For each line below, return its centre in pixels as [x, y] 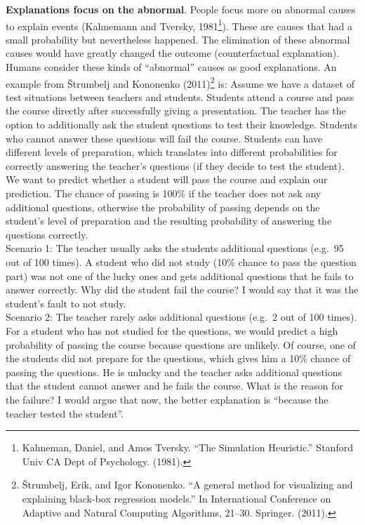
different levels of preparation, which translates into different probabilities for [172, 152]
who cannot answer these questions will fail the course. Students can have [164, 138]
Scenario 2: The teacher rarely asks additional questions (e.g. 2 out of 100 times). [181, 317]
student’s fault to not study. [66, 303]
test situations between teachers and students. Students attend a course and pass [180, 97]
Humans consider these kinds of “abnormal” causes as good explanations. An [171, 67]
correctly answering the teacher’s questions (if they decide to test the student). [175, 165]
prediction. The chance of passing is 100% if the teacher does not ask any [164, 193]
